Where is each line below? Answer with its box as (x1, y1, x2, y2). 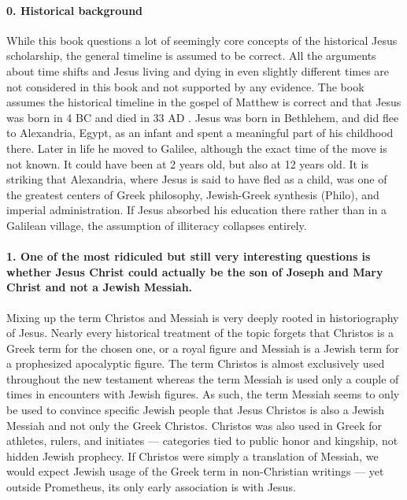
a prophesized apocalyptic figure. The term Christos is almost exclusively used (6, 355, 385, 372)
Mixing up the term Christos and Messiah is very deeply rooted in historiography (6, 309, 399, 325)
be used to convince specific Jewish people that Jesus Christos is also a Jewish (6, 402, 385, 418)
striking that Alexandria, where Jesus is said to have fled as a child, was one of (6, 171, 387, 187)
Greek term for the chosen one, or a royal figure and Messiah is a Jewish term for (6, 339, 399, 356)
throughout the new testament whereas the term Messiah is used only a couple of (6, 370, 399, 387)
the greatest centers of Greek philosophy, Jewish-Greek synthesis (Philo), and (6, 186, 379, 202)
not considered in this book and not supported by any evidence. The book (6, 78, 364, 94)
